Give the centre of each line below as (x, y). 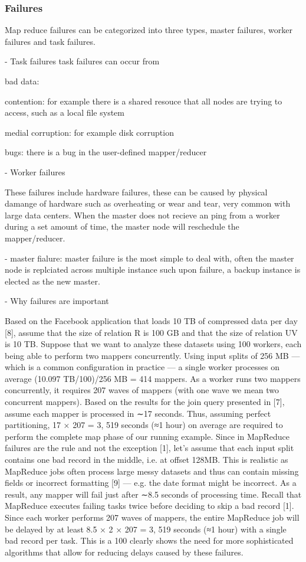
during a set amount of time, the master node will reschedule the (122, 226)
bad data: (22, 81)
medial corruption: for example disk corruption (89, 132)
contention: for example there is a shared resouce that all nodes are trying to (144, 101)
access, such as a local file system (65, 112)
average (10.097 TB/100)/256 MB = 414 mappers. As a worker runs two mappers (153, 378)
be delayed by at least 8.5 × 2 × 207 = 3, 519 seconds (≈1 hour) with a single (146, 529)
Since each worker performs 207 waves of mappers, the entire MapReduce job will (152, 517)
